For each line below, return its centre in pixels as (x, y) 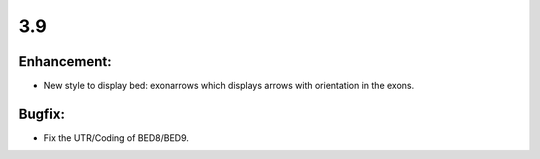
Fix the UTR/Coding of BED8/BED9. (116, 137)
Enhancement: (65, 61)
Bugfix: (41, 113)
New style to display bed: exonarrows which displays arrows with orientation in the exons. (229, 86)
